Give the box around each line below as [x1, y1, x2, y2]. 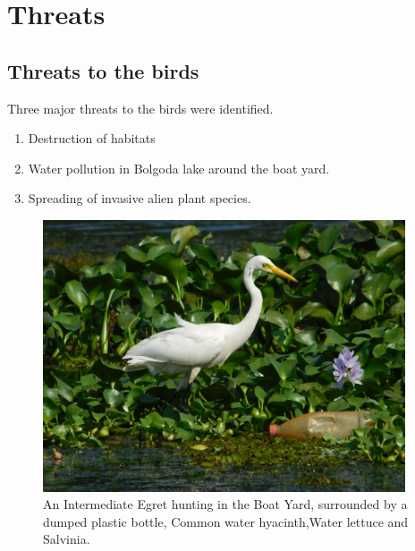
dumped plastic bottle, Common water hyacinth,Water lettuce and [43, 512, 409, 530]
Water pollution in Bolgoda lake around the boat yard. [28, 158, 330, 177]
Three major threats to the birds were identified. [7, 98, 274, 117]
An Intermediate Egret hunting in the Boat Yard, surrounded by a [43, 495, 408, 513]
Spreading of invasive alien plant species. [28, 189, 251, 208]
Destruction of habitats [28, 129, 156, 148]
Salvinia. [43, 530, 90, 548]
